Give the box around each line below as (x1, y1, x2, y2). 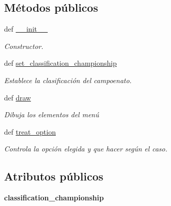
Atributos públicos (4, 168, 104, 184)
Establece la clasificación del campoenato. (4, 74, 132, 85)
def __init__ (4, 23, 48, 34)
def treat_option (4, 126, 56, 137)
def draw (4, 92, 31, 102)
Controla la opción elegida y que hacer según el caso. (4, 143, 167, 154)
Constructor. (4, 40, 44, 51)
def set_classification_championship (4, 58, 117, 68)
